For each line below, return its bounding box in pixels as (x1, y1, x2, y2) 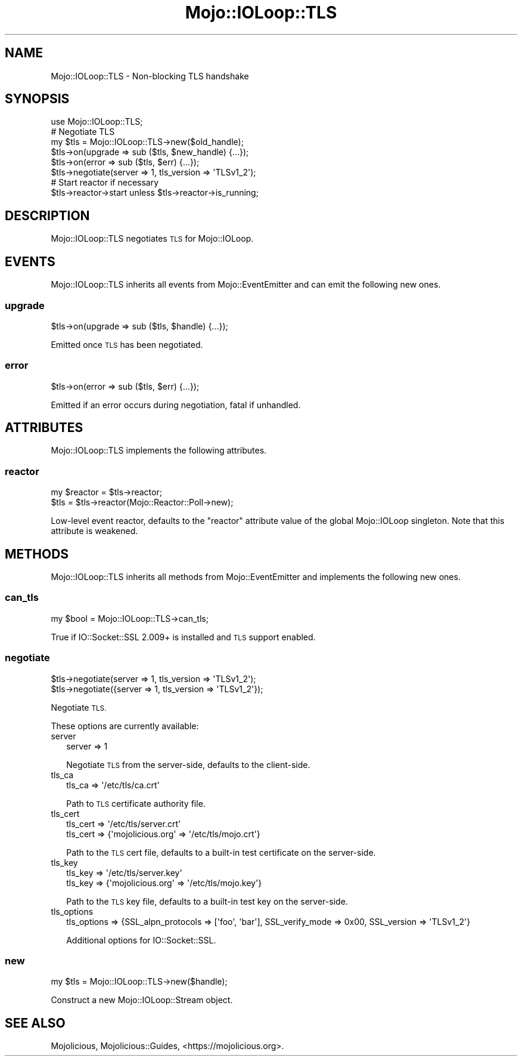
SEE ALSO (5, 1015, 66, 1031)
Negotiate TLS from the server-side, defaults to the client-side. (66, 759, 310, 770)
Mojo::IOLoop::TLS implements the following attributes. (51, 445, 267, 456)
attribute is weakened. (51, 526, 138, 536)
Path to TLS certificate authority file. (66, 798, 206, 809)
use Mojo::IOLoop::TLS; (51, 116, 143, 127)
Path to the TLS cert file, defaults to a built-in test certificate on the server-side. (66, 847, 376, 858)
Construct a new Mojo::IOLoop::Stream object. (51, 995, 233, 1006)
